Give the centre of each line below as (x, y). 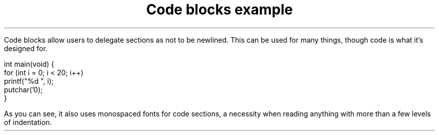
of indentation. (28, 122)
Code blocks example (220, 10)
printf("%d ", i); (29, 81)
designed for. (26, 48)
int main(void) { (29, 64)
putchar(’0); (23, 89)
